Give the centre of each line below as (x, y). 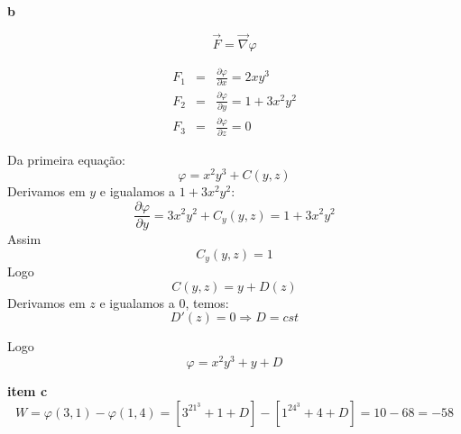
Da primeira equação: (66, 159)
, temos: (207, 302)
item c (28, 391)
